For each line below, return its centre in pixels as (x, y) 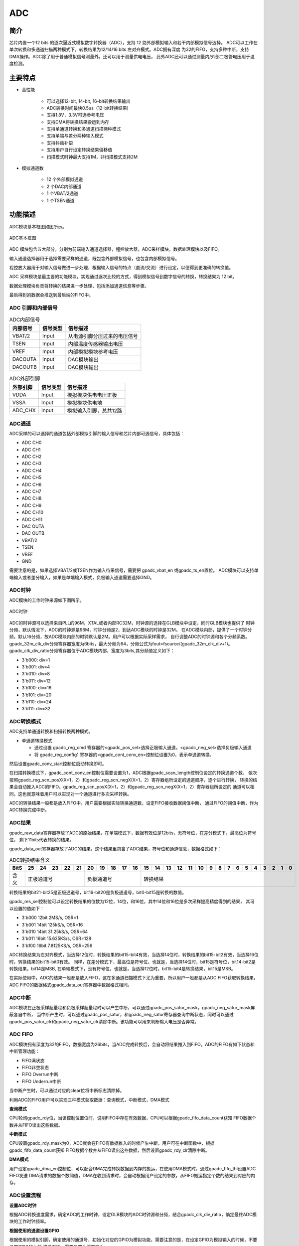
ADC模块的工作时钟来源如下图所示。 (47, 600)
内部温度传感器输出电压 (95, 344)
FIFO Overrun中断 (40, 1075)
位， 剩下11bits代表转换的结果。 (42, 839)
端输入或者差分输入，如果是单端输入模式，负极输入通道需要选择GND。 (82, 577)
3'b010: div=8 (36, 674)
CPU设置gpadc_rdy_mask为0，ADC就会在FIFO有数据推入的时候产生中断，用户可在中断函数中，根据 (112, 1143)
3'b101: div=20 (37, 695)
